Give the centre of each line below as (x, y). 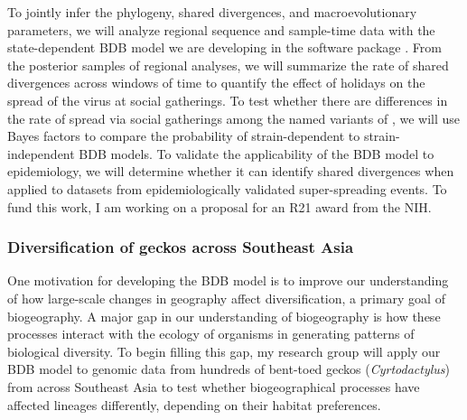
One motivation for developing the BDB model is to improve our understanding (228, 280)
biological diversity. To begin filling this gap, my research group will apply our (224, 351)
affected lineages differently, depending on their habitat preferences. (194, 404)
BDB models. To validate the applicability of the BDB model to (257, 153)
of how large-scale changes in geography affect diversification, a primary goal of (226, 298)
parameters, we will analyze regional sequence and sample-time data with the (221, 29)
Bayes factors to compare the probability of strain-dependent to (184, 136)
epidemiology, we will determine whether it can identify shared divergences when (231, 171)
